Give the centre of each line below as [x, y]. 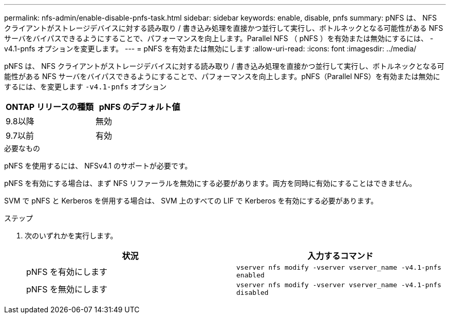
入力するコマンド [340, 256]
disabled [252, 293]
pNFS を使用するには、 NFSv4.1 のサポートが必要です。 [98, 166]
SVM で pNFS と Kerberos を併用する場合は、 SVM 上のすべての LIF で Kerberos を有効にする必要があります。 [191, 201]
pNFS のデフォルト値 [139, 107]
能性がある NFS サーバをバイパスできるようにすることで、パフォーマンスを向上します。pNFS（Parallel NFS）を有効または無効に [222, 76]
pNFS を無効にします [67, 289]
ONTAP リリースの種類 [50, 107]
